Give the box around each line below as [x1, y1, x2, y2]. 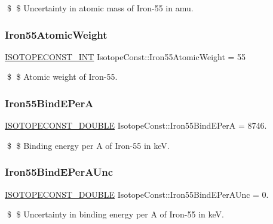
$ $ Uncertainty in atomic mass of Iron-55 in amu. [7, 2, 194, 14]
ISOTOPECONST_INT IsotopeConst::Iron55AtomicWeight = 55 [5, 50, 246, 63]
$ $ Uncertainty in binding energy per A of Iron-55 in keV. [7, 208, 224, 220]
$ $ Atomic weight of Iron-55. [7, 70, 118, 83]
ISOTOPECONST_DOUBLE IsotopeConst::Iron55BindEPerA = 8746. [5, 119, 267, 132]
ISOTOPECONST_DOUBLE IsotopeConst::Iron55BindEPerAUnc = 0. [5, 188, 269, 200]
